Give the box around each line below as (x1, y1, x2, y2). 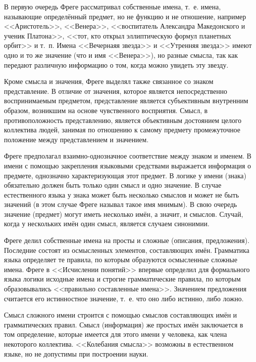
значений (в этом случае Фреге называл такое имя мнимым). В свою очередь (4, 199, 237, 209)
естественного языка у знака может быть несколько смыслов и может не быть (4, 189, 239, 200)
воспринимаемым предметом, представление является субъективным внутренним (4, 95, 249, 106)
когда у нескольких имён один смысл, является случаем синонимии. (4, 218, 209, 229)
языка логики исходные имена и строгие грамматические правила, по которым (4, 274, 241, 284)
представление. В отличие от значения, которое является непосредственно (4, 85, 227, 96)
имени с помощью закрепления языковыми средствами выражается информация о (4, 160, 251, 170)
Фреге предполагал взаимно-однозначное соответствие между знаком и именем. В (4, 151, 252, 161)
